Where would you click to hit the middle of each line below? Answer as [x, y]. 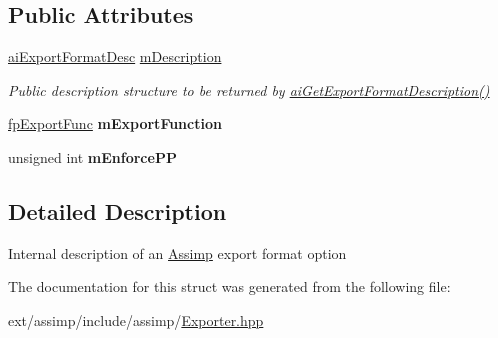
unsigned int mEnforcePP [92, 156]
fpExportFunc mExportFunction [115, 123]
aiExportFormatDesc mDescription [115, 56]
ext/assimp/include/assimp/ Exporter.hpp [136, 319]
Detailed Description [117, 210]
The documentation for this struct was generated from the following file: [229, 286]
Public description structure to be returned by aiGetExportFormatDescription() [249, 89]
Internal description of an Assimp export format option [177, 252]
